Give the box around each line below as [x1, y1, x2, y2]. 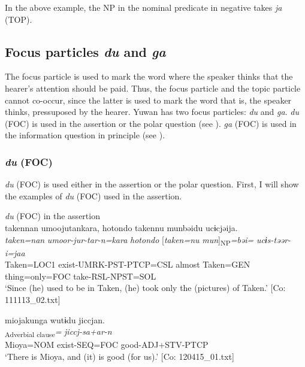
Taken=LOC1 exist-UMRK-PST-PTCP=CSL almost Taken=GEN [5, 258, 250, 271]
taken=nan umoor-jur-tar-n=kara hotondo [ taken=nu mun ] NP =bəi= [5, 233, 254, 247]
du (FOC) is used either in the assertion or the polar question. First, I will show [5, 178, 299, 190]
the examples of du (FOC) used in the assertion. [5, 189, 182, 202]
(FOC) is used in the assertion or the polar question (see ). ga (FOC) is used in [5, 117, 297, 129]
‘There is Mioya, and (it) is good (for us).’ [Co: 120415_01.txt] [5, 350, 234, 362]
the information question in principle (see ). [5, 129, 165, 141]
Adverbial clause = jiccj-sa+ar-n [5, 325, 112, 339]
